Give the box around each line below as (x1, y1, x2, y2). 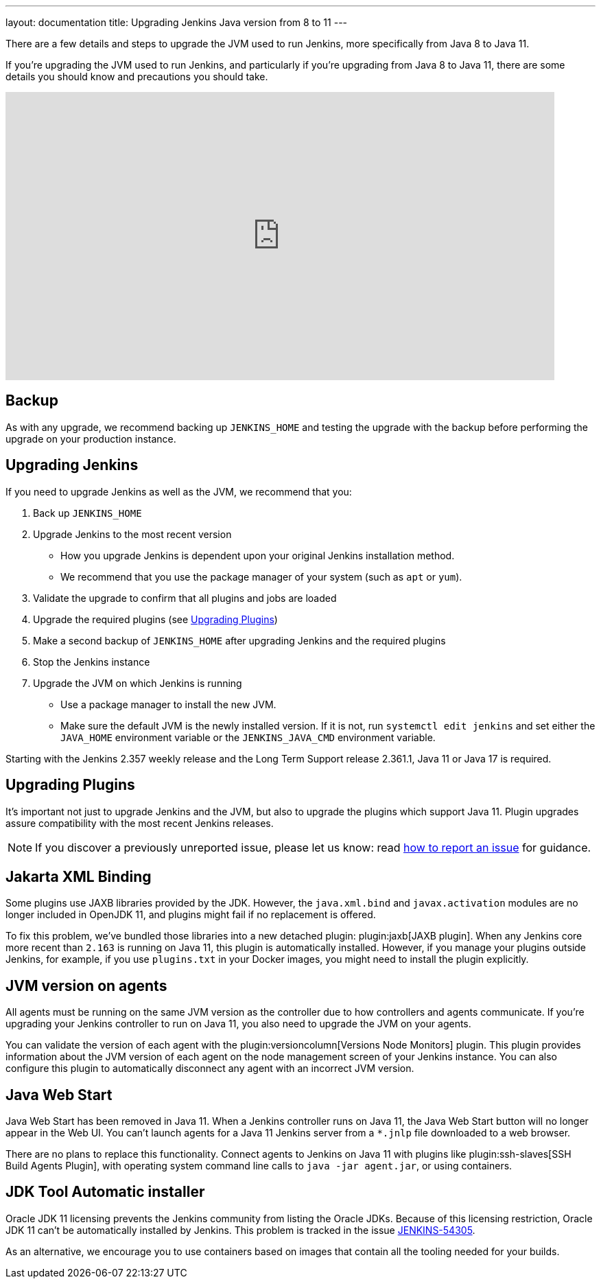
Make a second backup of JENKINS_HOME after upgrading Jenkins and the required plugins (33, 634, 446, 646)
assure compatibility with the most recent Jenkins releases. (5, 817, 274, 829)
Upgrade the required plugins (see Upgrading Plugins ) (33, 613, 278, 625)
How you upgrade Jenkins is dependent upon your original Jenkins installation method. (60, 549, 455, 561)
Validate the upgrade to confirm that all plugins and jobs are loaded (33, 592, 337, 604)
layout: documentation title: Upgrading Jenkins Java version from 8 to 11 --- (5, 16, 348, 28)
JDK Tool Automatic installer (5, 1183, 205, 1201)
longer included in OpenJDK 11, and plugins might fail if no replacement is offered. (5, 909, 376, 921)
